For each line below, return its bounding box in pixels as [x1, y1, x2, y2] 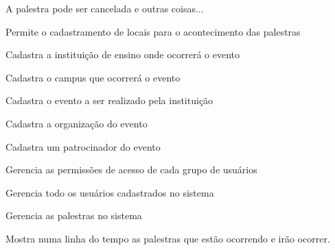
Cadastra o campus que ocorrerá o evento [5, 70, 181, 84]
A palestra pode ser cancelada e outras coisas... [5, 1, 204, 15]
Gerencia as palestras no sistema [5, 208, 142, 223]
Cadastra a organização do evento [5, 116, 148, 130]
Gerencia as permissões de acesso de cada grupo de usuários [5, 162, 257, 177]
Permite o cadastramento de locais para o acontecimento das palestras [5, 24, 301, 38]
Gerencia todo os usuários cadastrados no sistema [5, 185, 214, 199]
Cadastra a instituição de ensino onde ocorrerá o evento [5, 47, 240, 62]
